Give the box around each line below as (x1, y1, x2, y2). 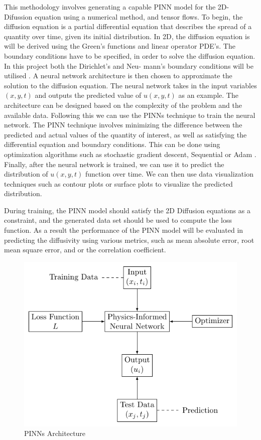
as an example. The (178, 90, 238, 100)
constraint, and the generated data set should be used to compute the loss (4, 215, 232, 225)
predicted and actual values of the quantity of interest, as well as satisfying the (4, 129, 247, 139)
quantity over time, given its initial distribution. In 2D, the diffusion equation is (4, 31, 250, 41)
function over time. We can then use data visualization (85, 169, 253, 179)
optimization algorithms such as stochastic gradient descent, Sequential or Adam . (4, 149, 256, 159)
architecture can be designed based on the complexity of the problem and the (4, 99, 242, 110)
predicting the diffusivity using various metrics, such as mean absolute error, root (4, 234, 254, 245)
